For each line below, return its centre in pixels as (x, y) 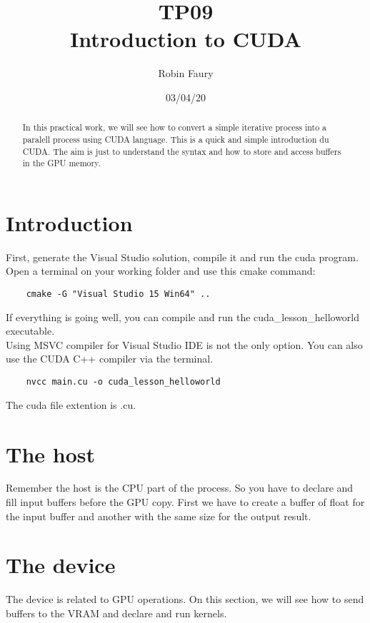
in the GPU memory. (61, 163)
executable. (30, 331)
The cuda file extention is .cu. (71, 404)
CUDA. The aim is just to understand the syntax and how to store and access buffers (182, 151)
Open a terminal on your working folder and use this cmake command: (161, 271)
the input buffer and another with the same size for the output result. (159, 516)
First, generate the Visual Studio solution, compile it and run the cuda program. (182, 257)
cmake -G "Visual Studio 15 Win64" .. (118, 294)
